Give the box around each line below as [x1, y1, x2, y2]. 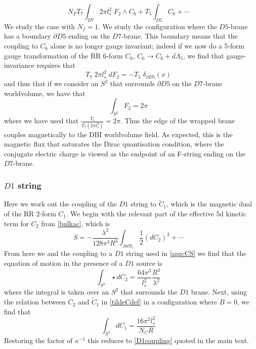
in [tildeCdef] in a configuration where [101, 297, 217, 307]
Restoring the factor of [4, 335, 73, 346]
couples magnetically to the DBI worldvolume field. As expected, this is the [4, 129, 233, 139]
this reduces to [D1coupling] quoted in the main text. [87, 335, 249, 346]
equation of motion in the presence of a [4, 257, 123, 268]
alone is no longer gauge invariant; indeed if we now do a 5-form [50, 40, 245, 50]
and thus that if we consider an [4, 78, 99, 89]
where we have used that [4, 115, 79, 126]
